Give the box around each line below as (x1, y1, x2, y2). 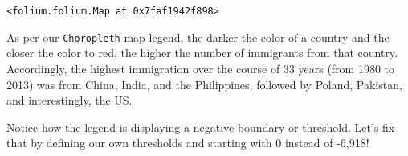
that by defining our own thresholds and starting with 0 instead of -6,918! (6, 134, 369, 151)
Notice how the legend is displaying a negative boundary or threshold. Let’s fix (6, 118, 395, 135)
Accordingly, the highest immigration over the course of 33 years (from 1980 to (6, 60, 395, 76)
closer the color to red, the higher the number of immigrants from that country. (6, 44, 398, 61)
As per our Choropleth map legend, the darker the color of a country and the (6, 28, 390, 45)
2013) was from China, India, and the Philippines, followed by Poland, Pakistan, (6, 76, 402, 92)
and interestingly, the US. (6, 92, 133, 109)
